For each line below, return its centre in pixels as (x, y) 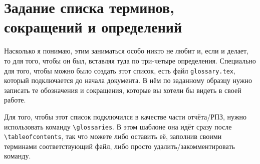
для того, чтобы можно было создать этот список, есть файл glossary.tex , (120, 70)
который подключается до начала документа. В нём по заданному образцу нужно (128, 80)
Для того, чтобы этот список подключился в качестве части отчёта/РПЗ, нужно (125, 116)
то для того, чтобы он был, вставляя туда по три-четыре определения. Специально (130, 60)
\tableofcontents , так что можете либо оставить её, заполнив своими (113, 136)
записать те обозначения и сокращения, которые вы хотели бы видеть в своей (123, 90)
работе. (15, 100)
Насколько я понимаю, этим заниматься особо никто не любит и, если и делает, (126, 51)
